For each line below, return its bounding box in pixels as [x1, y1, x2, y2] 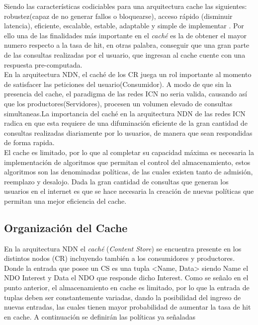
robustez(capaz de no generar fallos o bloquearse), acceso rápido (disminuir [4, 10, 233, 21]
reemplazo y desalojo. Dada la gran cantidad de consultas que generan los [4, 176, 229, 186]
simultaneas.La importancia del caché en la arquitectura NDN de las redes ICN [4, 108, 246, 118]
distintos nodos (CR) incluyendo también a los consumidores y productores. [4, 253, 235, 263]
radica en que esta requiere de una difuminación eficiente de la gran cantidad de [4, 118, 248, 128]
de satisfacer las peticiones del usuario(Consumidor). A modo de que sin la [4, 79, 232, 89]
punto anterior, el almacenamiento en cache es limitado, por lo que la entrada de [4, 282, 250, 293]
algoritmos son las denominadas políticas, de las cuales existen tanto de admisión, [4, 166, 253, 177]
